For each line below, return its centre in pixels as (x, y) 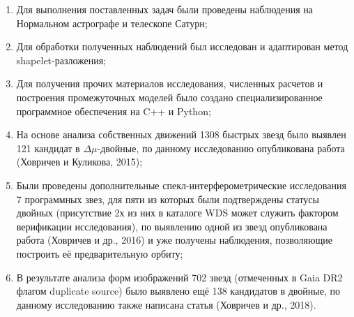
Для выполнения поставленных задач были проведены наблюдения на (164, 9)
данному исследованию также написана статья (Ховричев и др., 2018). (166, 304)
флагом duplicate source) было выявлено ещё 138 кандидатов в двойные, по (178, 291)
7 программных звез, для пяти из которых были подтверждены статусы (168, 199)
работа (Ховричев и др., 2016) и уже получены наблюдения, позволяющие (174, 240)
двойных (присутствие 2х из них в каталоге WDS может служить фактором (177, 213)
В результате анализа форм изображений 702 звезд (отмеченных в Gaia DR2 (179, 277)
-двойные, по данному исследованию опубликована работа (221, 148)
